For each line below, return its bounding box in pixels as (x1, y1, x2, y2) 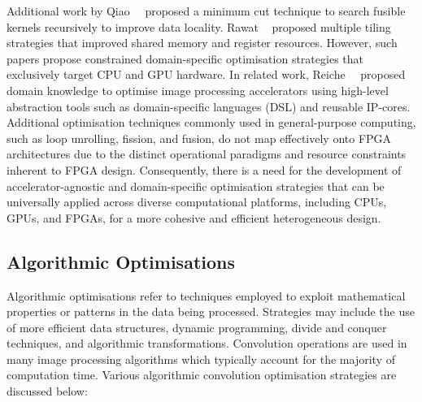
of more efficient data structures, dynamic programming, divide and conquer (7, 318, 387, 335)
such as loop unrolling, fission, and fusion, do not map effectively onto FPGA (7, 129, 392, 146)
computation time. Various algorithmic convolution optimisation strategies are (7, 366, 397, 383)
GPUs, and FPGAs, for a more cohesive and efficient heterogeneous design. (7, 209, 381, 226)
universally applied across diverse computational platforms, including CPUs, (7, 193, 387, 210)
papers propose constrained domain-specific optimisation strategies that (7, 50, 363, 67)
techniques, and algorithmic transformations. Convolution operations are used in (7, 335, 407, 352)
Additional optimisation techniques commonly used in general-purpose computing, (7, 114, 416, 131)
